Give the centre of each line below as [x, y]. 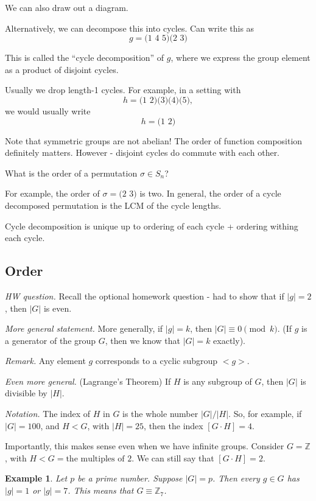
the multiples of [95, 459]
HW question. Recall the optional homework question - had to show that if [145, 296]
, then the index [174, 425]
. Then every [236, 478]
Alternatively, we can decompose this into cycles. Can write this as [130, 28]
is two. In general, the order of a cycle [210, 193]
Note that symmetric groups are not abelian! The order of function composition [154, 140]
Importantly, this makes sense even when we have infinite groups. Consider [145, 446]
